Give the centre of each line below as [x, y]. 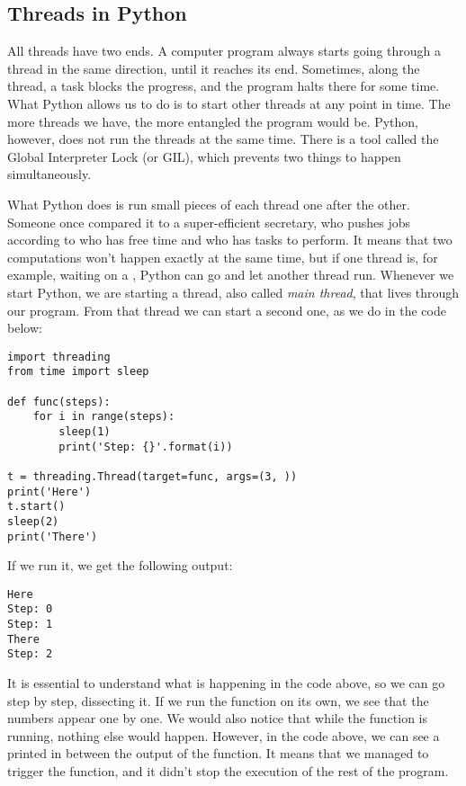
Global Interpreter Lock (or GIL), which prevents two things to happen [204, 156]
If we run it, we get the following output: [120, 565]
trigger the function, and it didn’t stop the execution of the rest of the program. [228, 771]
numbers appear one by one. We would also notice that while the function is [217, 718]
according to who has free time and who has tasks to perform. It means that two [230, 240]
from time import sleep [78, 372]
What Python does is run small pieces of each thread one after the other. [209, 204]
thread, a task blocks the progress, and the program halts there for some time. [224, 86]
